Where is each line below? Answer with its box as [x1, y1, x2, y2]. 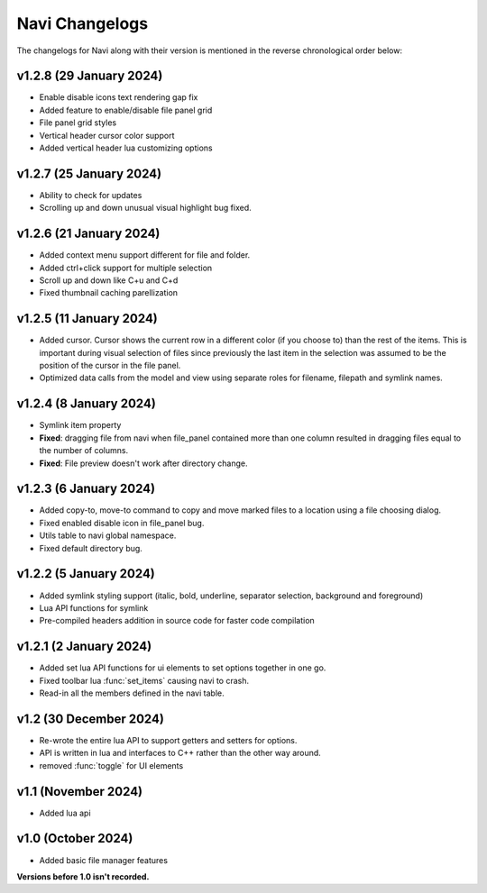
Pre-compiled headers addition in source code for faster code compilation [39, 615, 315, 626]
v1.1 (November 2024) [16, 784, 143, 799]
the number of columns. [39, 445, 129, 456]
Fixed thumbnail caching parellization [39, 287, 179, 298]
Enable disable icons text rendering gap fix [39, 92, 198, 103]
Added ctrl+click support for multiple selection [39, 262, 213, 273]
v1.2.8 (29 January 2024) [16, 68, 163, 84]
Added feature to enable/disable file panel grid [39, 105, 213, 115]
